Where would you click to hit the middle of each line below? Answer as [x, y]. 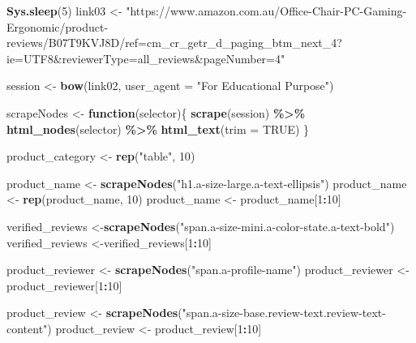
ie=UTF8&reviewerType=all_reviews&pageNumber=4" [146, 58]
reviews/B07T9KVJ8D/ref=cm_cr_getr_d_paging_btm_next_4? [174, 43]
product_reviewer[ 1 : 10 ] [64, 285]
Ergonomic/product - [58, 26]
